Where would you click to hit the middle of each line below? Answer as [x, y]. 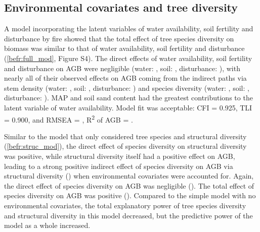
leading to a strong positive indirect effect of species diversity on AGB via [119, 166]
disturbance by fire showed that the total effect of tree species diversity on [119, 38]
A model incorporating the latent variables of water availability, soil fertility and [129, 28]
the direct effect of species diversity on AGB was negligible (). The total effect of [129, 185]
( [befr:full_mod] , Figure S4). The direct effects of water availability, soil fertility [128, 58]
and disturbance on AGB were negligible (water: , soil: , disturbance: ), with [122, 68]
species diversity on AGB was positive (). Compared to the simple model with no [130, 195]
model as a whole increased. [47, 225]
